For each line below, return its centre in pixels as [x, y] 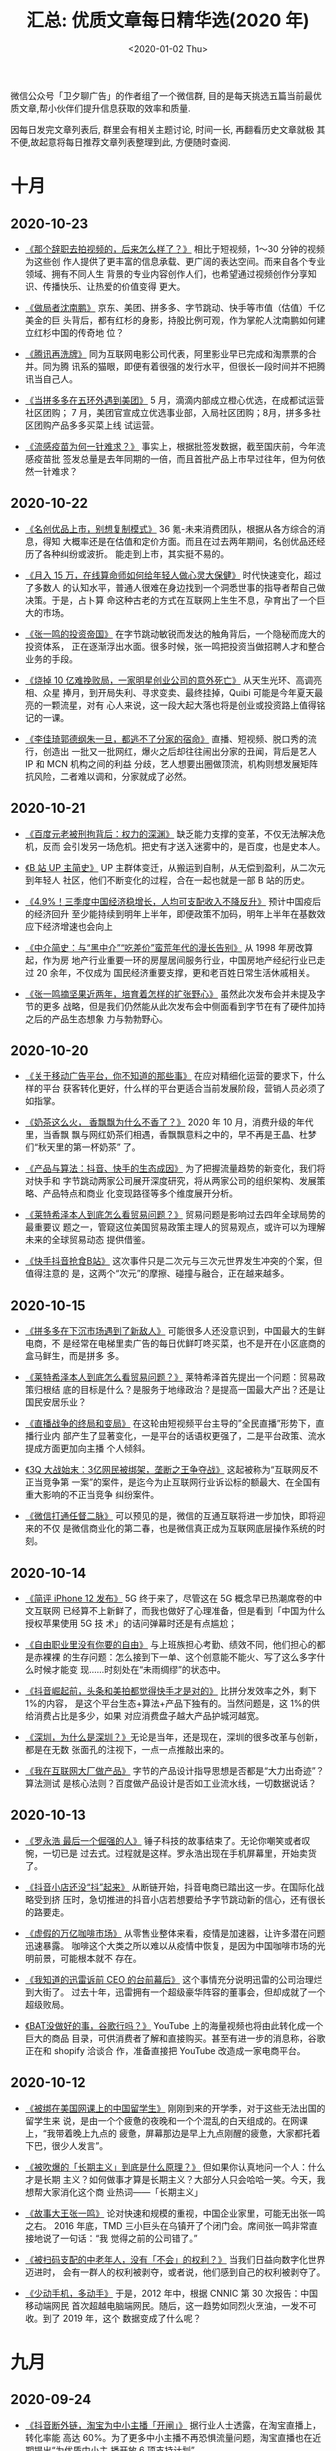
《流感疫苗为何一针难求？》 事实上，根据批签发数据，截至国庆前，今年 [170, 446]
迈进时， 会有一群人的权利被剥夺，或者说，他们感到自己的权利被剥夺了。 [175, 2272]
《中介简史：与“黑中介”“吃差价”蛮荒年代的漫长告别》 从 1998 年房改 [164, 947]
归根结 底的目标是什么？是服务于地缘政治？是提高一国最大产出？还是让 [179, 1390]
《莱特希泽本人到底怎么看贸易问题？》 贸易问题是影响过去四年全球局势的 [175, 1215]
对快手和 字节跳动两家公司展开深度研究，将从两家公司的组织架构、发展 [170, 1181]
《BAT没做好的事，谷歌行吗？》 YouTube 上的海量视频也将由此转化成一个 [174, 2025]
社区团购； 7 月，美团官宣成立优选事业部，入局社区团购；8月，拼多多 [168, 412]
